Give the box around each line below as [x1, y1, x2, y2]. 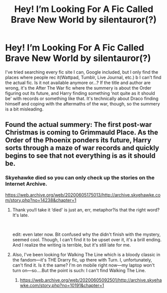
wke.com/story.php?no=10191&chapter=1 [19, 282, 104, 288]
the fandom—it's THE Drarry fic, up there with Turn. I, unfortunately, [12, 257, 152, 263]
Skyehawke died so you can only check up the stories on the [5, 174, 155, 181]
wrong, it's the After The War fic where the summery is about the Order [5, 85, 152, 91]
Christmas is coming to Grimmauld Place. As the [5, 128, 159, 137]
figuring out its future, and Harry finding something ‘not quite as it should [5, 90, 156, 96]
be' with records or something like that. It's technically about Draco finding [5, 96, 159, 101]
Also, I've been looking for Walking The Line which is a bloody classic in [12, 251, 161, 257]
